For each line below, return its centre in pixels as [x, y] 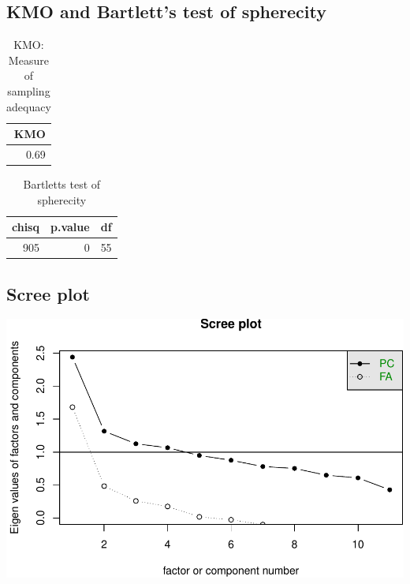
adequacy [29, 106]
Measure [28, 60]
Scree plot [48, 293]
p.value [70, 227]
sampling [29, 90]
